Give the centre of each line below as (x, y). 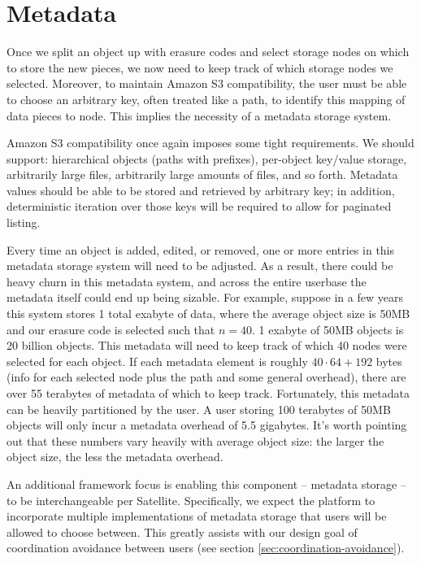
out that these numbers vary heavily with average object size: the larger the (195, 440)
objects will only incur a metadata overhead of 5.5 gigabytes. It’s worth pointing (207, 425)
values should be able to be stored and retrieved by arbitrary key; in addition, (201, 190)
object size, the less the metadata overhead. (115, 457)
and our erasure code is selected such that (111, 329)
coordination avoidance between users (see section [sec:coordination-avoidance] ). (206, 548)
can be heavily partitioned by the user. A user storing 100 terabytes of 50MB (199, 409)
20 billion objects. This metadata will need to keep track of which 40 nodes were (207, 345)
